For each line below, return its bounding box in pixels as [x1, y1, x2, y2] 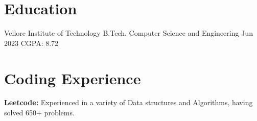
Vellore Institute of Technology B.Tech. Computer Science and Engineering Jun [4, 28, 253, 38]
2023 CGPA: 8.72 [4, 37, 59, 48]
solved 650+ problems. [4, 107, 75, 118]
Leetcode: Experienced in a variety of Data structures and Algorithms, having [4, 97, 253, 108]
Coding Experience [4, 67, 141, 88]
